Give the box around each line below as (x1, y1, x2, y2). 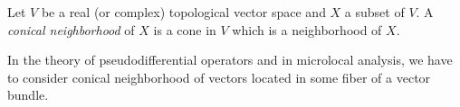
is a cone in (153, 20, 216, 39)
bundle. (7, 85, 49, 104)
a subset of (344, 3, 405, 21)
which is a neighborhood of (232, 20, 382, 39)
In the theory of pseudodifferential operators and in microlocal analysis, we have (7, 50, 453, 69)
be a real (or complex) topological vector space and (41, 3, 326, 21)
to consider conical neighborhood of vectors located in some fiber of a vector (7, 67, 431, 86)
